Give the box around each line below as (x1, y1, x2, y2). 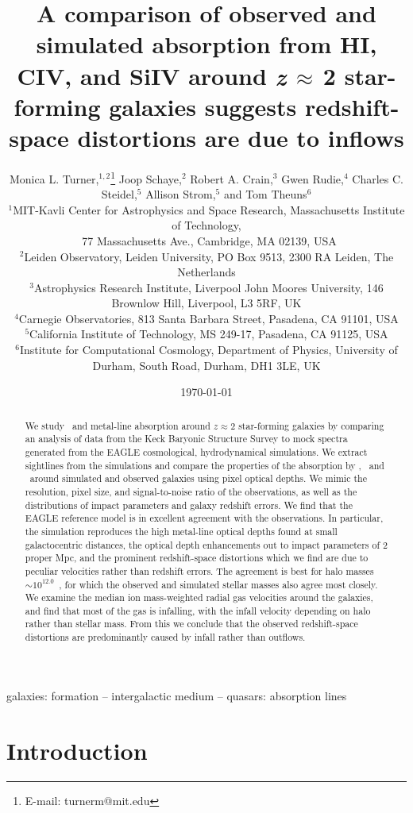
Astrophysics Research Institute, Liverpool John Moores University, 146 (34, 279, 384, 295)
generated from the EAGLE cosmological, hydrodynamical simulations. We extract (25, 445, 368, 458)
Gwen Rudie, (281, 170, 344, 187)
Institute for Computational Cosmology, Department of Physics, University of (19, 341, 398, 358)
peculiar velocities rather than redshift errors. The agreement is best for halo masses (25, 564, 374, 577)
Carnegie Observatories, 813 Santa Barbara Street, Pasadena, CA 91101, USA (18, 310, 399, 326)
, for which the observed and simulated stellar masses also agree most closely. (59, 577, 378, 591)
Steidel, (101, 186, 137, 202)
